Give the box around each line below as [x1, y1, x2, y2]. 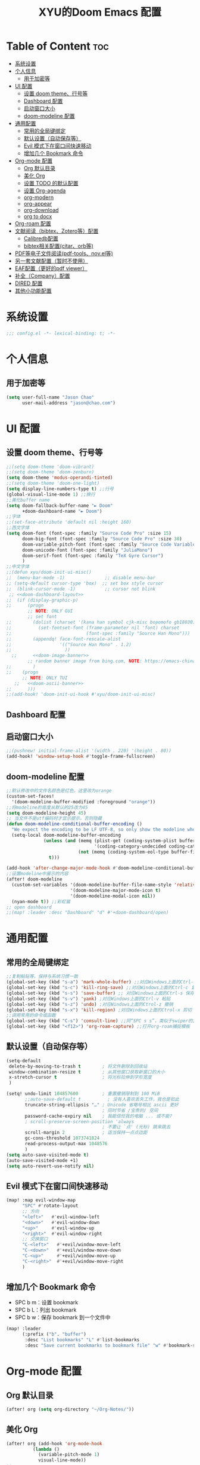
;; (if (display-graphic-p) [6, 597, 79, 603]
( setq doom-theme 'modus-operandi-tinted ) [6, 475, 113, 481]
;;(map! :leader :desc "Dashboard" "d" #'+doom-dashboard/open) [6, 910, 169, 916]
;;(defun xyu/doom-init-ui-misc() [6, 569, 92, 576]
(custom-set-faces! [6, 793, 55, 799]
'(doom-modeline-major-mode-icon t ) [70, 887, 161, 894]
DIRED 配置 [14, 279, 43, 287]
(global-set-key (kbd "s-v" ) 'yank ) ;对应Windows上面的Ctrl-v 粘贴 [6, 996, 171, 1002]
